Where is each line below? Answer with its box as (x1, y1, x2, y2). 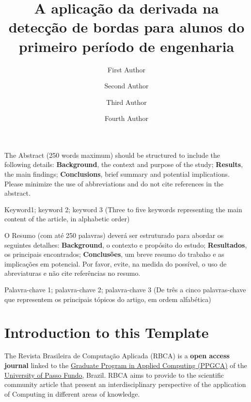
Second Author (104, 81, 149, 91)
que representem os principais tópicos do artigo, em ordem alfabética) (4, 294, 211, 304)
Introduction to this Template (4, 322, 209, 342)
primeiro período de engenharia (18, 36, 235, 56)
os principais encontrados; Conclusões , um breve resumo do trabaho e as (4, 249, 224, 259)
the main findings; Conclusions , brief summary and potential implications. (4, 169, 230, 179)
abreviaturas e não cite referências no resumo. (4, 268, 141, 278)
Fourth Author (105, 113, 148, 123)
